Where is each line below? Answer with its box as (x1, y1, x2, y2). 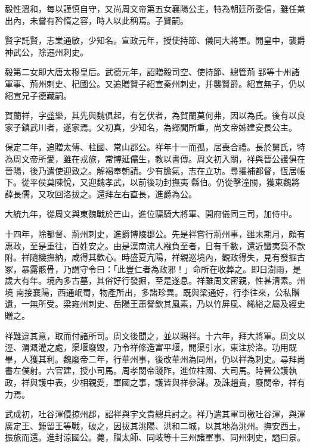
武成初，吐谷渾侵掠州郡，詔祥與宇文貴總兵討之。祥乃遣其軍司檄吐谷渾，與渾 (5, 408, 305, 420)
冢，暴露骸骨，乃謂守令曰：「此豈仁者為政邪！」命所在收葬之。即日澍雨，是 (5, 262, 301, 275)
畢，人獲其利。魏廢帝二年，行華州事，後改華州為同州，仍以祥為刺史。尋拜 (5, 352, 297, 365)
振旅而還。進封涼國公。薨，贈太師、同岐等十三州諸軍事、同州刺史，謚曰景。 (5, 431, 305, 443)
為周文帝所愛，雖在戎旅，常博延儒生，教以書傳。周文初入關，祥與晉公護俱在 (5, 152, 305, 164)
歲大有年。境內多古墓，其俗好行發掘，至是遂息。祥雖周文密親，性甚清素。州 (5, 274, 305, 287)
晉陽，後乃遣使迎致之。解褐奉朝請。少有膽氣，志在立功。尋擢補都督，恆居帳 (5, 164, 305, 176)
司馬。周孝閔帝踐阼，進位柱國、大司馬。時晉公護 (96, 364, 289, 377)
